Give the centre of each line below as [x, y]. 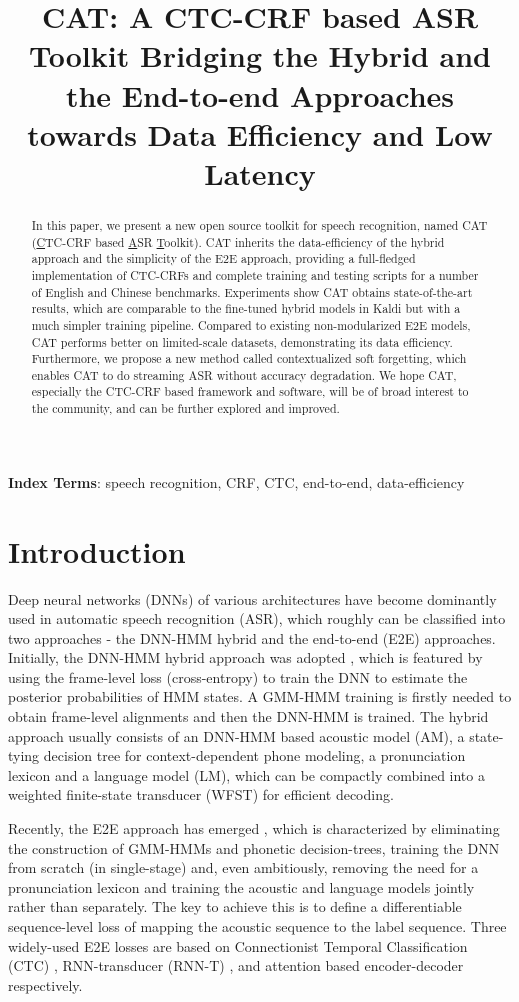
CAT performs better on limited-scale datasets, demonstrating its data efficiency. [242, 341]
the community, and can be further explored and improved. [185, 408]
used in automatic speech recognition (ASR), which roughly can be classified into [257, 618]
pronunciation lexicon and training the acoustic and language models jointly [241, 886]
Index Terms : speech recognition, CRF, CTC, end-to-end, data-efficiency [236, 481]
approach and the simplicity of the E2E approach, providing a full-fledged [223, 258]
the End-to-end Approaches [260, 94]
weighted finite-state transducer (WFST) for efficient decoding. [201, 794]
